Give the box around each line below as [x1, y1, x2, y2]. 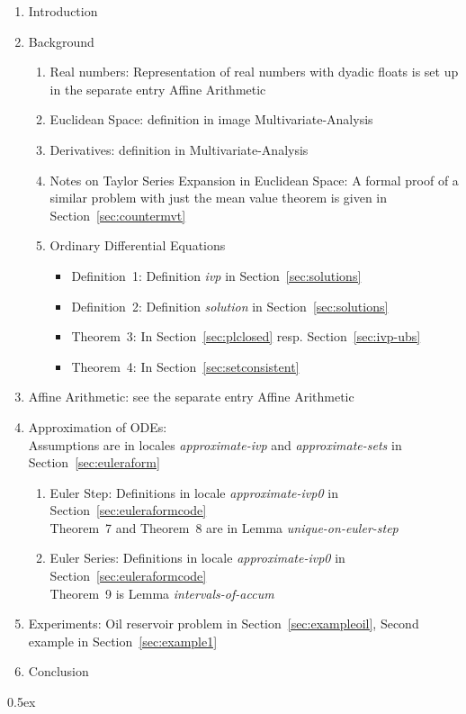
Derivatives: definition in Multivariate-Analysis [49, 140, 309, 158]
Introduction [28, 2, 98, 20]
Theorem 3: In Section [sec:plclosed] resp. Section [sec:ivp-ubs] [71, 327, 421, 346]
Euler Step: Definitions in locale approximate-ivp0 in [49, 483, 338, 502]
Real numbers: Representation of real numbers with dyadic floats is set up [49, 62, 459, 81]
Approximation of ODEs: [28, 417, 167, 436]
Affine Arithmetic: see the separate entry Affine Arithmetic [28, 387, 354, 406]
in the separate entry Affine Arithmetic [49, 79, 266, 98]
